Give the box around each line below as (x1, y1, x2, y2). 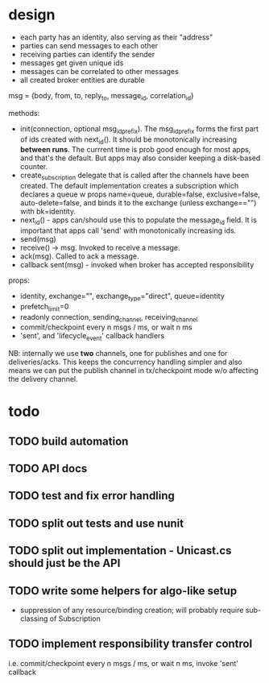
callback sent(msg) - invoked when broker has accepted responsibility (19, 259, 255, 269)
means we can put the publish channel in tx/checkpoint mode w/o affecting (8, 366, 259, 375)
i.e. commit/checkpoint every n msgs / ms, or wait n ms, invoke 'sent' (8, 658, 239, 668)
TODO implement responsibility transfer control (8, 637, 253, 651)
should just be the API (8, 557, 121, 570)
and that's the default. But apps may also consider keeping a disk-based (19, 153, 261, 163)
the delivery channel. (8, 375, 78, 384)
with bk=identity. (19, 207, 77, 217)
